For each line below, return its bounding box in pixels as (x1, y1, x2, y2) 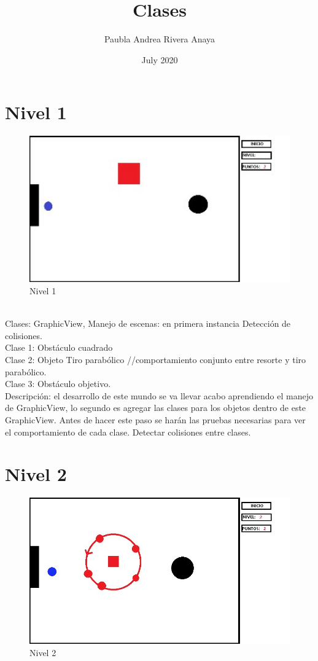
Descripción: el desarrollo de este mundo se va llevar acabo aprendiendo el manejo (5, 389, 313, 402)
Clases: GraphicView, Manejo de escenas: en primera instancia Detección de (5, 317, 291, 330)
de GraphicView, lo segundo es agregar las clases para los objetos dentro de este (5, 401, 306, 414)
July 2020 (141, 53, 178, 66)
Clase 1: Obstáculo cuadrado (5, 341, 113, 354)
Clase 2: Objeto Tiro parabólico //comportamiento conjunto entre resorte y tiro (5, 353, 306, 366)
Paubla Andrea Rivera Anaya (104, 33, 215, 45)
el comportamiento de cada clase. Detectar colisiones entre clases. (5, 425, 251, 438)
